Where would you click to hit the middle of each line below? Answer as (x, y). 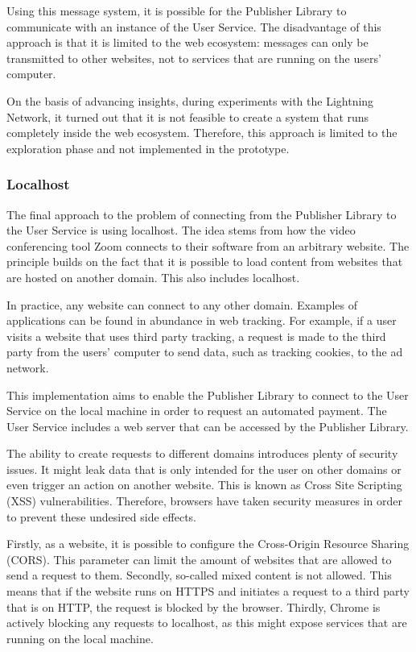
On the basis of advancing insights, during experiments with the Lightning (190, 100)
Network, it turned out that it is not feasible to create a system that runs (188, 116)
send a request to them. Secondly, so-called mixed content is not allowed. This (199, 575)
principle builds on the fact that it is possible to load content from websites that (205, 262)
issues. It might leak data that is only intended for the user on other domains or (204, 469)
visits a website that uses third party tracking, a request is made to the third (196, 336)
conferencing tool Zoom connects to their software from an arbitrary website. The (208, 245)
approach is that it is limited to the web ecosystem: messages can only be (187, 42)
